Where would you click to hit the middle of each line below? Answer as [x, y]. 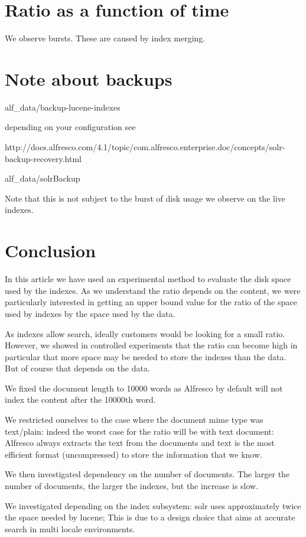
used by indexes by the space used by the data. [90, 313]
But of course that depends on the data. [77, 368]
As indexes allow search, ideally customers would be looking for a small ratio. [145, 333]
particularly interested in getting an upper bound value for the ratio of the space [151, 302]
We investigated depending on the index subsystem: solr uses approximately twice [153, 505]
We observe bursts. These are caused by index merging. [105, 38]
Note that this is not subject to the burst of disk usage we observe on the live [145, 198]
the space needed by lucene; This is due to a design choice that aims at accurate [150, 517]
